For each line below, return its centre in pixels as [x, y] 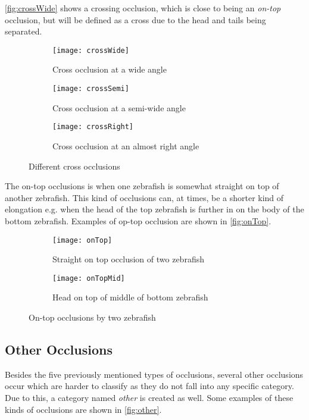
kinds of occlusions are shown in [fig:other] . [83, 409]
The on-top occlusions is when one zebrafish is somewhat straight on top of [142, 186]
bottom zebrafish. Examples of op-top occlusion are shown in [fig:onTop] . [138, 220]
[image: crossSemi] [91, 89]
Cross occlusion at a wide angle [110, 69]
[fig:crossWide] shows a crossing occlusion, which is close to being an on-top [143, 8]
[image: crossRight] [93, 127]
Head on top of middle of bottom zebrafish [130, 297]
